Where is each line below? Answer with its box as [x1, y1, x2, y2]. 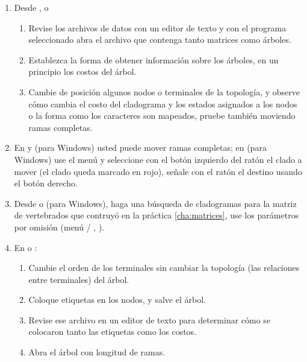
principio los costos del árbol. [28, 65, 137, 78]
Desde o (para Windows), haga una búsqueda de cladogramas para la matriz [14, 197, 297, 209]
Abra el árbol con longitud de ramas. [28, 346, 166, 358]
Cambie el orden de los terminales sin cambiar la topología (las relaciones [28, 261, 300, 274]
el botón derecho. [14, 177, 78, 189]
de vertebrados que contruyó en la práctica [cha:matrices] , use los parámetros [14, 209, 299, 221]
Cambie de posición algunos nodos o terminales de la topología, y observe [28, 85, 300, 98]
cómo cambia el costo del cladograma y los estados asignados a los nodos [28, 97, 297, 110]
